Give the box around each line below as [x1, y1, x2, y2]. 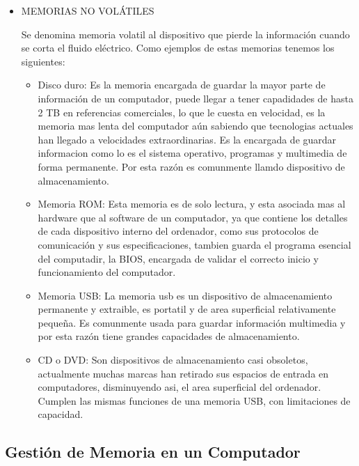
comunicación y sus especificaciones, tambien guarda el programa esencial [38, 237, 351, 251]
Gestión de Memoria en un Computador [5, 441, 301, 463]
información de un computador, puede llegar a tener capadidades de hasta [38, 91, 353, 105]
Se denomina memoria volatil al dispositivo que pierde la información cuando [21, 26, 350, 41]
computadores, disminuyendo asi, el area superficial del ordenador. [38, 380, 321, 394]
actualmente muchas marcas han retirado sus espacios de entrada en [38, 366, 329, 380]
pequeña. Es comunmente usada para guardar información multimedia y [38, 315, 346, 329]
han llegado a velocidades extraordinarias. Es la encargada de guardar [38, 132, 337, 146]
